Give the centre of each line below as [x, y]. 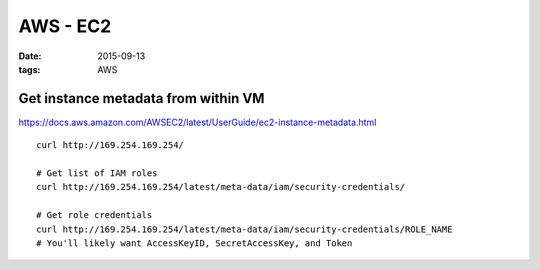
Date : [30, 56]
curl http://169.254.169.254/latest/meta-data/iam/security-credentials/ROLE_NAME [244, 229]
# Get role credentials [94, 215]
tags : [29, 69]
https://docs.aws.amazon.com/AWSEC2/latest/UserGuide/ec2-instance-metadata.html [197, 122]
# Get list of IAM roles [97, 173]
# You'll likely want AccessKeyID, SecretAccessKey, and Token [194, 243]
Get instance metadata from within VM [141, 98]
